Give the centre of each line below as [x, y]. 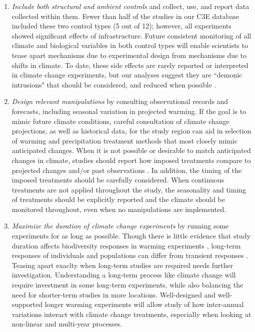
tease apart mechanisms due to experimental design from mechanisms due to [129, 55]
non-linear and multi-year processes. [67, 324]
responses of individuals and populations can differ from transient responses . [130, 255]
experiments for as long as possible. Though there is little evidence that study [131, 236]
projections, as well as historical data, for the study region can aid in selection [131, 131]
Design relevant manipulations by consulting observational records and [120, 101]
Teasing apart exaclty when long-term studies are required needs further [122, 265]
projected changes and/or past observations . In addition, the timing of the [127, 170]
